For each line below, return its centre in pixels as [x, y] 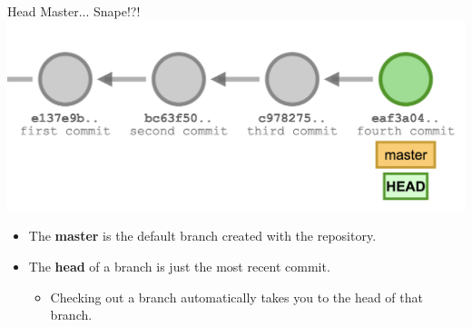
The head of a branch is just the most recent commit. [179, 266]
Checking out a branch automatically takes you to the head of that [236, 297]
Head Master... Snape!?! [74, 11]
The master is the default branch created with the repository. [202, 236]
